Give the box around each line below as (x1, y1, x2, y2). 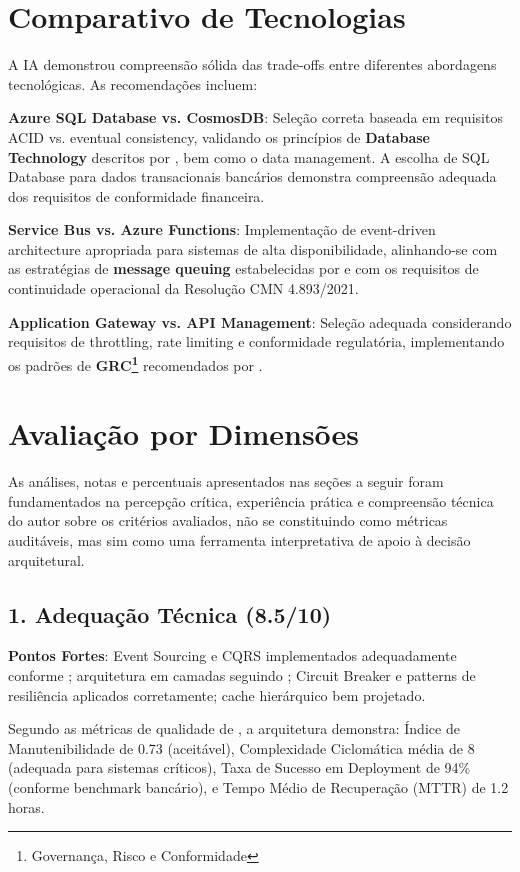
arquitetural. (8, 549, 85, 570)
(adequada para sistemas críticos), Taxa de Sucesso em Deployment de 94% (8, 757, 471, 778)
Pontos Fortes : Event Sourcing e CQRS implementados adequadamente (8, 645, 457, 666)
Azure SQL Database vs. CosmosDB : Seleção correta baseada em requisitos (8, 107, 503, 128)
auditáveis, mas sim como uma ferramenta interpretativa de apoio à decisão (8, 530, 471, 550)
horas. (8, 796, 45, 817)
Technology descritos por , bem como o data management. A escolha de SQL (8, 146, 490, 167)
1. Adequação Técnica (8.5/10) (8, 598, 332, 629)
